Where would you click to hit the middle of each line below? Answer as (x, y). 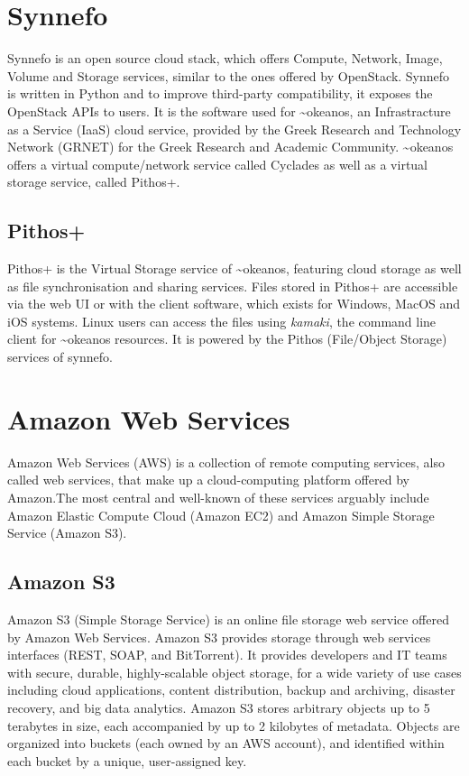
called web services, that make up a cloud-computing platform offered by (208, 480)
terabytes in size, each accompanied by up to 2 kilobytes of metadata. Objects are (234, 725)
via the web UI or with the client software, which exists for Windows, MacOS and (234, 304)
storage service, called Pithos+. (94, 182)
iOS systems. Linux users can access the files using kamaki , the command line (222, 321)
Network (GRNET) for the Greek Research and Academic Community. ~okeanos (230, 147)
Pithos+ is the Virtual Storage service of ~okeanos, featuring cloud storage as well (234, 268)
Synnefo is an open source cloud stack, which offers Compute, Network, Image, (225, 58)
